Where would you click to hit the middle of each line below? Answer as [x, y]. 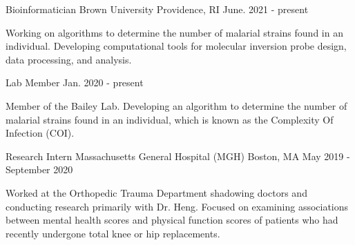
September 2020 [39, 169]
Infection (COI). [40, 133]
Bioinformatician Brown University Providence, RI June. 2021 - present [157, 9]
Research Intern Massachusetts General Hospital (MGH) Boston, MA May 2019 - [178, 156]
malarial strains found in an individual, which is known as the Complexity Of [170, 119]
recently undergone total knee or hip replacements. [113, 233]
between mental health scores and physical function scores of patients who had [172, 220]
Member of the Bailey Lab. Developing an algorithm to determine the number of [176, 105]
